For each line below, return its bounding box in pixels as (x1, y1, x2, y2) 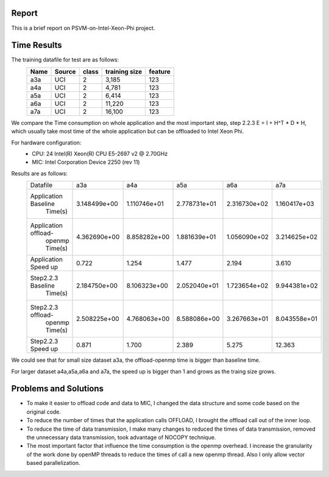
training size (105, 67, 143, 76)
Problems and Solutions (11, 384, 104, 394)
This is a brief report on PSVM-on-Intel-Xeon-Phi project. (11, 24, 155, 32)
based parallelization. (26, 459, 80, 467)
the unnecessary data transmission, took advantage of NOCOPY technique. (26, 434, 216, 441)
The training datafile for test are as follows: (11, 56, 119, 63)
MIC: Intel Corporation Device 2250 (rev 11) (32, 158, 140, 166)
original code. (26, 408, 61, 415)
